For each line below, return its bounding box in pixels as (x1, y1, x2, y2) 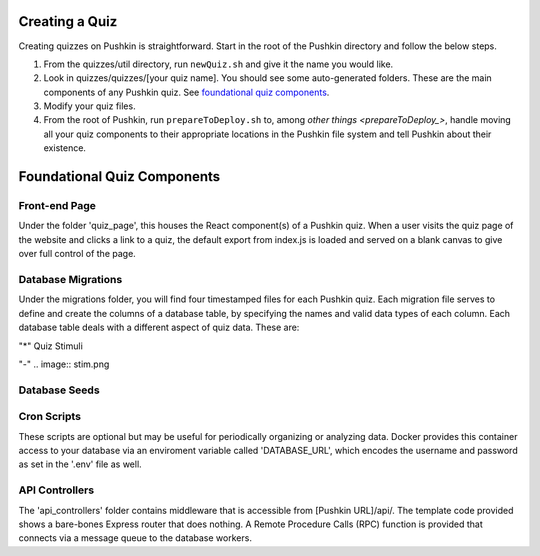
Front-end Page (18, 199, 97, 213)
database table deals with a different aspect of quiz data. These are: (18, 321, 300, 334)
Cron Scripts (18, 410, 82, 424)
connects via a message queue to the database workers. (18, 532, 252, 544)
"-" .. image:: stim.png (18, 358, 110, 370)
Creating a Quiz (18, 13, 118, 30)
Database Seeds (18, 383, 100, 397)
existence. (43, 142, 87, 154)
